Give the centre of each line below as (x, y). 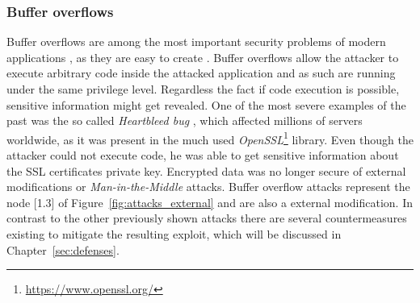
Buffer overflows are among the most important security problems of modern (196, 42)
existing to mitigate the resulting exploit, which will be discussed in (174, 234)
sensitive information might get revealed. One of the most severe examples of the (206, 104)
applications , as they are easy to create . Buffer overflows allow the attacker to (203, 57)
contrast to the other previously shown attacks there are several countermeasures (207, 218)
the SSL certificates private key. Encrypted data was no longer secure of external (206, 170)
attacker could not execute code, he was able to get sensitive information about (203, 155)
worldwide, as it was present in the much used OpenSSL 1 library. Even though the (210, 138)
